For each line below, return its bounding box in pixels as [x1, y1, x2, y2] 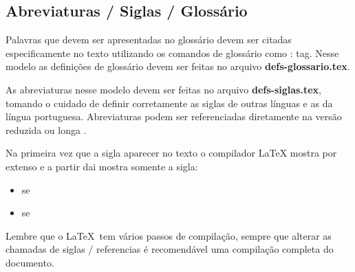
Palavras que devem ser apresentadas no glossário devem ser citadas [6, 32, 292, 47]
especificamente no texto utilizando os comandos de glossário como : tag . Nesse [6, 45, 339, 60]
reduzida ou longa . [6, 122, 87, 137]
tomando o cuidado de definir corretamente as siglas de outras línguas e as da [6, 95, 333, 110]
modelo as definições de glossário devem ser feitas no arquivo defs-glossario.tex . [6, 59, 350, 73]
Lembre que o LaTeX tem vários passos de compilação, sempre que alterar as [6, 228, 332, 242]
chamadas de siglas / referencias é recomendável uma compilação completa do [6, 242, 334, 256]
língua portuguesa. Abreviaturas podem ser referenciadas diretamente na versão [6, 109, 342, 124]
